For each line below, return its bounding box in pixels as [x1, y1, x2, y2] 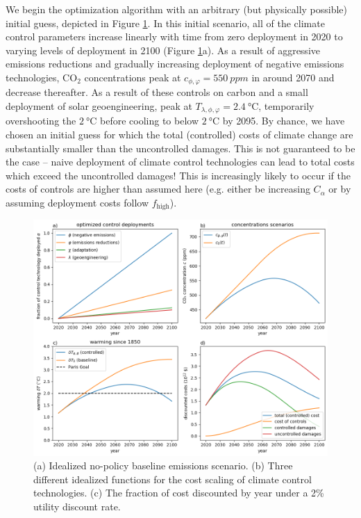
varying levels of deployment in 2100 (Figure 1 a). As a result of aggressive [6, 42, 320, 57]
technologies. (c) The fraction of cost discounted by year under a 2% [33, 485, 324, 500]
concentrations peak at [84, 70, 181, 84]
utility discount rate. [33, 499, 121, 513]
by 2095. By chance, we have [222, 113, 345, 128]
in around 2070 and [251, 70, 335, 84]
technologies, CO [6, 70, 78, 84]
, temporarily [258, 99, 314, 113]
